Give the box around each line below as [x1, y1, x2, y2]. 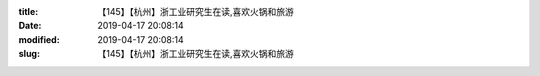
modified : [18, 33, 60, 45]
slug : [18, 48, 40, 60]
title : [18, 6, 39, 17]
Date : [18, 20, 42, 32]
